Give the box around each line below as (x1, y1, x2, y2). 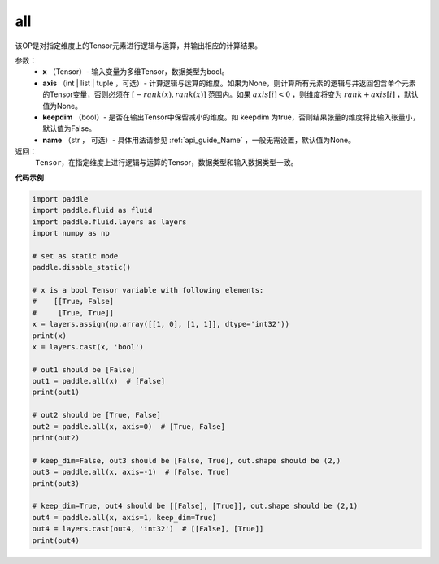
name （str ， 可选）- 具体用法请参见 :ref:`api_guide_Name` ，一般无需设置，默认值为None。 (42, 135, 356, 145)
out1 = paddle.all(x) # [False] (32, 376, 166, 386)
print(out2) (32, 433, 80, 443)
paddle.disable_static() (32, 262, 132, 272)
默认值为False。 (42, 124, 97, 133)
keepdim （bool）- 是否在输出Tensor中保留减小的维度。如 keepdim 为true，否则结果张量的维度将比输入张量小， (42, 112, 420, 122)
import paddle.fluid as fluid (32, 206, 153, 215)
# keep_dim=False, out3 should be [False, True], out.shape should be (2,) (32, 456, 341, 465)
